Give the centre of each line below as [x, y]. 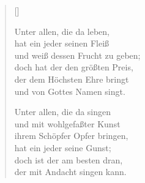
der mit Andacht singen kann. [70, 172]
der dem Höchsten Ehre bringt [72, 79]
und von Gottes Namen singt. [70, 91]
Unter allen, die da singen [63, 112]
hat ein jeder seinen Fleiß [62, 43]
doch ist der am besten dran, [69, 159]
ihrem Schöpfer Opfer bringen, [71, 136]
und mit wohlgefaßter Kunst [67, 123]
